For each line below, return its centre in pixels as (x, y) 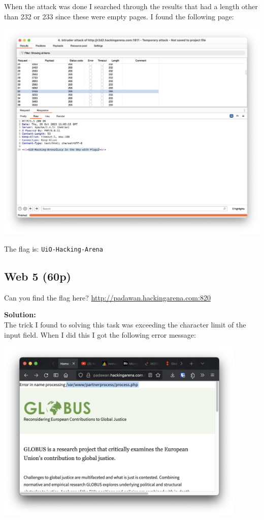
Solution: (20, 314)
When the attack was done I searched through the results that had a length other (131, 6)
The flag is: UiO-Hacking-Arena (54, 248)
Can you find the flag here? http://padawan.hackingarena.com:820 (107, 297)
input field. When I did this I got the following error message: (100, 334)
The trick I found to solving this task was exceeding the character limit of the (125, 324)
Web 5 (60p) (38, 276)
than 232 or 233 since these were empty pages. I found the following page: (119, 16)
